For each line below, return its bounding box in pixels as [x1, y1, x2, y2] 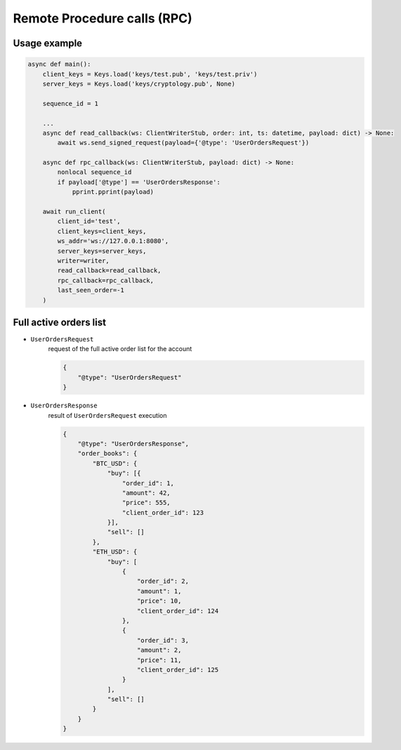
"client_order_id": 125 [137, 666, 219, 673]
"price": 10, [137, 597, 182, 605]
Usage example [13, 37, 83, 49]
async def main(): [27, 60, 91, 68]
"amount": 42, [121, 489, 171, 496]
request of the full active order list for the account [48, 345, 192, 353]
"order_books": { [77, 449, 138, 458]
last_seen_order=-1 [57, 287, 124, 294]
